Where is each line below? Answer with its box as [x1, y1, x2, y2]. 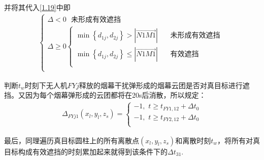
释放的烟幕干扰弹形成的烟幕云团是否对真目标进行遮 [79, 79, 250, 90]
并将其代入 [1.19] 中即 [4, 2, 71, 12]
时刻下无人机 [24, 79, 68, 90]
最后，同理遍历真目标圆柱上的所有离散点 [4, 135, 139, 145]
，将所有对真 [217, 135, 260, 145]
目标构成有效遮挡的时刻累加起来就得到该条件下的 [4, 146, 168, 156]
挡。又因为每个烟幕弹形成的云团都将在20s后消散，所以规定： [4, 90, 206, 100]
